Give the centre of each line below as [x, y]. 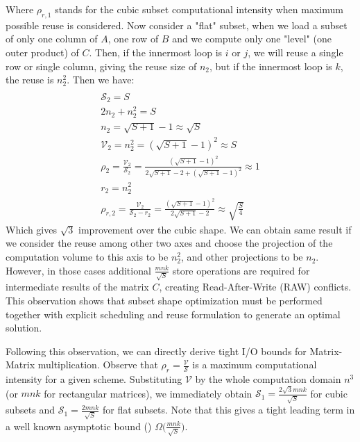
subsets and [31, 410]
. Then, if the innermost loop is [156, 52]
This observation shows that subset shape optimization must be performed [164, 300]
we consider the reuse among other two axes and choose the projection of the [169, 243]
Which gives [31, 229]
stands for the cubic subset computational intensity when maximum [199, 9]
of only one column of [52, 39]
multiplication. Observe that [98, 365]
